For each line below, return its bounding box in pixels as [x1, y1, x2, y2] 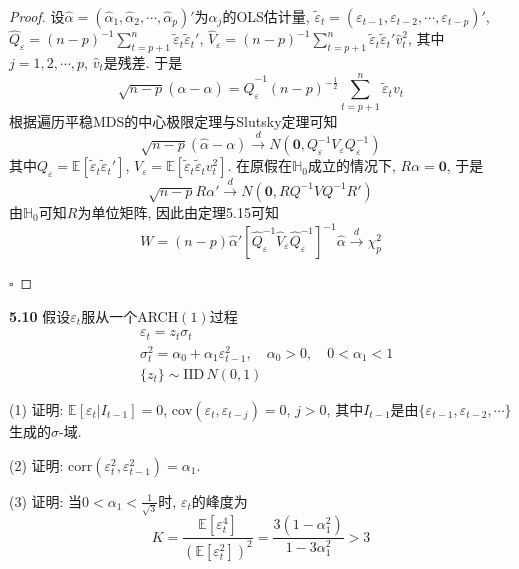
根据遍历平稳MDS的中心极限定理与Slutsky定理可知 [9, 110, 338, 131]
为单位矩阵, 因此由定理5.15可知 [77, 201, 279, 222]
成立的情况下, [307, 155, 396, 176]
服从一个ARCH [81, 305, 179, 326]
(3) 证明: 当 [9, 490, 83, 511]
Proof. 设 [9, 6, 65, 26]
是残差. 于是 [103, 52, 183, 73]
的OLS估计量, [222, 6, 310, 26]
